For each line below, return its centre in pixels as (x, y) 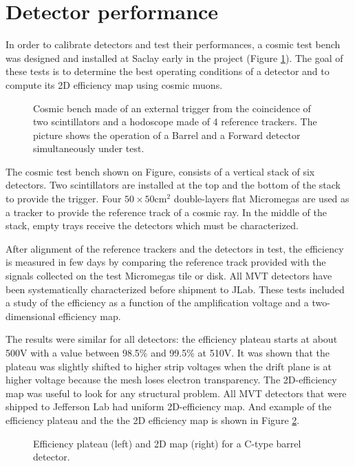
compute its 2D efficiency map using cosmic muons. (114, 84)
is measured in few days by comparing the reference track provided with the (166, 262)
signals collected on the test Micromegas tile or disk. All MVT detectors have (169, 276)
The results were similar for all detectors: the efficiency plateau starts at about (172, 339)
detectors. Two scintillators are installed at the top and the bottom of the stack (173, 185)
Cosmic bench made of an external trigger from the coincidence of (172, 108)
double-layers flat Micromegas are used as (261, 199)
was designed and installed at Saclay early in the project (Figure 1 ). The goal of (174, 57)
